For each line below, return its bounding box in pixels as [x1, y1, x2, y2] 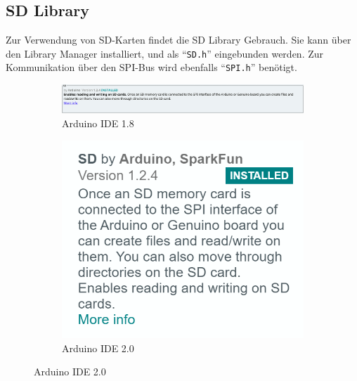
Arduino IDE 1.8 [62, 116, 134, 131]
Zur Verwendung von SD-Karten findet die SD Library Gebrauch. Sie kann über [6, 32, 351, 47]
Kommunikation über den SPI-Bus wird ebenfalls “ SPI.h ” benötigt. [6, 60, 297, 75]
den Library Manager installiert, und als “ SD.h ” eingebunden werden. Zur [6, 46, 324, 60]
